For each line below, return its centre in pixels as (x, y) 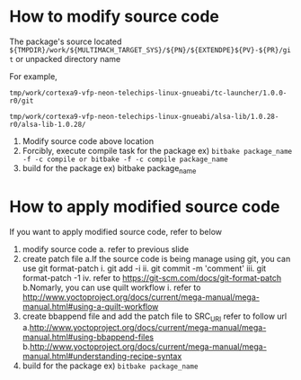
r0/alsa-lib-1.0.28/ (48, 124)
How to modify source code (115, 17)
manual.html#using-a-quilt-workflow (90, 306)
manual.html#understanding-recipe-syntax (102, 357)
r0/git (22, 101)
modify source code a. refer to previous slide (106, 249)
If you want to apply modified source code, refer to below (116, 231)
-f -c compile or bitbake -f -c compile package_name (125, 159)
